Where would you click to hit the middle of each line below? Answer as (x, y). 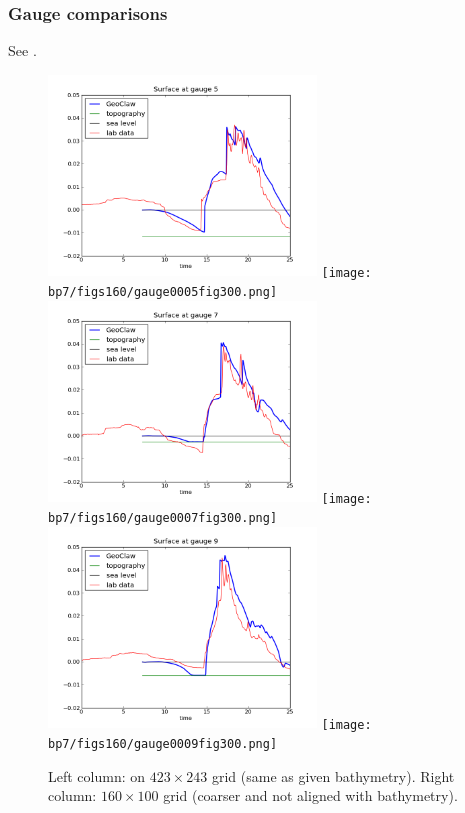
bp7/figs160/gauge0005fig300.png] (163, 292)
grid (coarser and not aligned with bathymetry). (310, 795)
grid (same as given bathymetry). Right (333, 775)
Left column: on (97, 775)
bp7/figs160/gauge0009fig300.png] (163, 743)
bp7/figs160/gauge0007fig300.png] (163, 517)
